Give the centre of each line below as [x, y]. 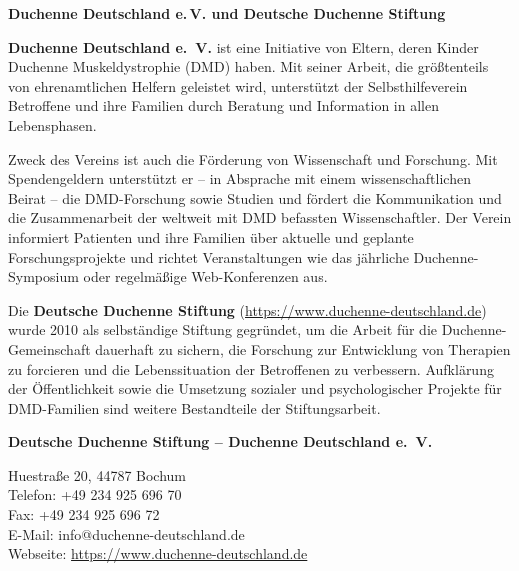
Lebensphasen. [52, 124]
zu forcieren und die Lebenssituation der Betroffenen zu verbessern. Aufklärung [251, 368]
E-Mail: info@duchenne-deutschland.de [126, 533]
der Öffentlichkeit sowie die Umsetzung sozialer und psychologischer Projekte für [255, 388]
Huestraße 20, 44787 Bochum [97, 474]
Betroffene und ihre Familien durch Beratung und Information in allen [223, 105]
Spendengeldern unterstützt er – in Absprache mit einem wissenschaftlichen [239, 178]
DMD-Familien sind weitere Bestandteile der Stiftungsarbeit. [194, 407]
